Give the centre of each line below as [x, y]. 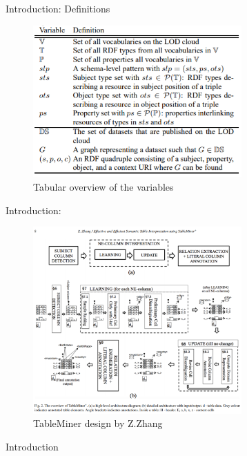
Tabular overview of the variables [103, 186]
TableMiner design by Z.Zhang [98, 423]
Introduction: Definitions [58, 8]
